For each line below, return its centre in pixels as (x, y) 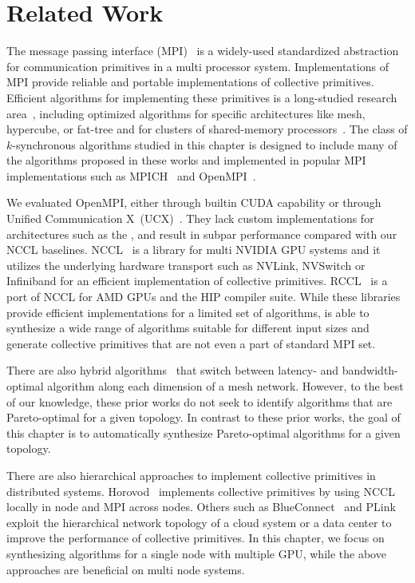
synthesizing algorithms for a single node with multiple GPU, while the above (196, 553)
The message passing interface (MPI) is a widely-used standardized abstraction (203, 51)
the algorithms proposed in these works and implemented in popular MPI (186, 160)
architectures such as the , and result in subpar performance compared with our (202, 234)
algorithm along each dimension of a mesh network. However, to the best (225, 386)
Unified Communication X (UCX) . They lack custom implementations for (190, 218)
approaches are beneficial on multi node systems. (126, 569)
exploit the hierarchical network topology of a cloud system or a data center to (199, 522)
